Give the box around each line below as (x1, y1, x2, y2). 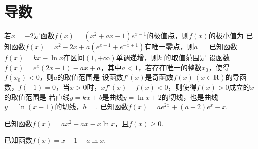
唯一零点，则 (151, 41, 194, 52)
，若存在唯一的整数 (138, 62, 202, 72)
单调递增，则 (116, 52, 158, 63)
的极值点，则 (146, 30, 189, 41)
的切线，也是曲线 (161, 91, 218, 102)
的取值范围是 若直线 (4, 91, 70, 102)
